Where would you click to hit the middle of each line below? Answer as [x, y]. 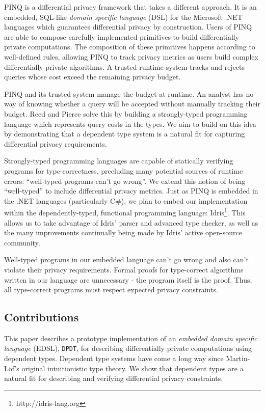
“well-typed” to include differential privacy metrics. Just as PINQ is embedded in [131, 191]
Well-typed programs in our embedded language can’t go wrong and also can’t [126, 259]
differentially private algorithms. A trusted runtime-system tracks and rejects [125, 66]
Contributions [42, 317]
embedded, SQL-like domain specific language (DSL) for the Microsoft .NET [123, 17]
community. [22, 242]
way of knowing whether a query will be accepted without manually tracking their [132, 104]
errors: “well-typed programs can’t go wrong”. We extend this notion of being [125, 181]
